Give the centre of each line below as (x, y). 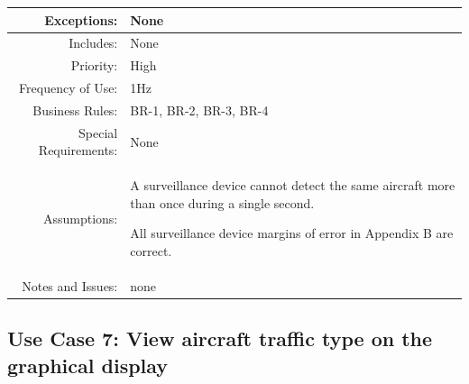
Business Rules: (75, 110)
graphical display (88, 365)
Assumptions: (80, 218)
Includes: (93, 43)
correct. (151, 250)
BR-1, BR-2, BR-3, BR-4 (199, 110)
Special (98, 132)
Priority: (94, 65)
